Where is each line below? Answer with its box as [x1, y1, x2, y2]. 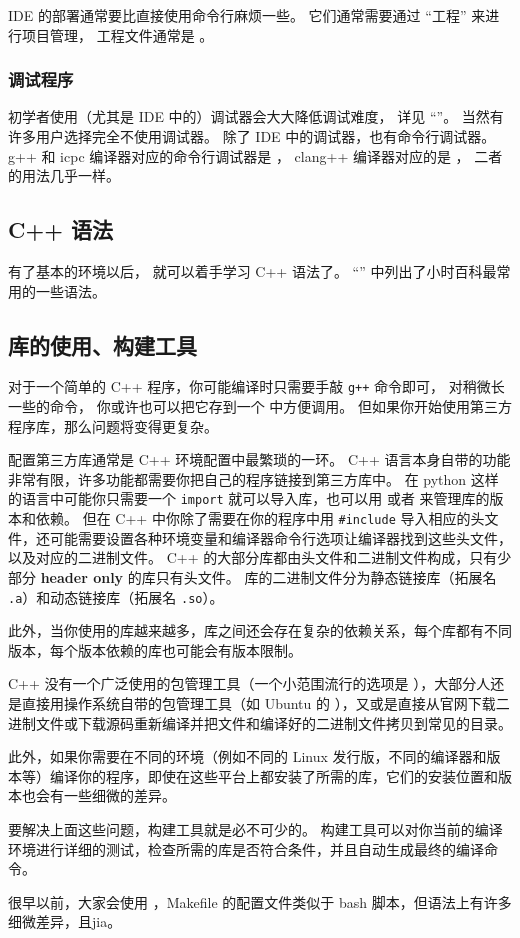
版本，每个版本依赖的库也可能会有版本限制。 [8, 639, 302, 660]
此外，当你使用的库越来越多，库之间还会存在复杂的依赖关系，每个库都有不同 [8, 620, 512, 641]
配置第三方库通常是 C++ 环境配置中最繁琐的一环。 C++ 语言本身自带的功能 [8, 449, 511, 470]
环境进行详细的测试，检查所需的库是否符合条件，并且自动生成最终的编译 [8, 838, 484, 859]
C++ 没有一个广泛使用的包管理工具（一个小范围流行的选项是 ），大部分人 [8, 673, 491, 694]
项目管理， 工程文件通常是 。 [21, 24, 214, 45]
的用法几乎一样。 [8, 165, 120, 186]
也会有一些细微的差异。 [21, 785, 176, 806]
